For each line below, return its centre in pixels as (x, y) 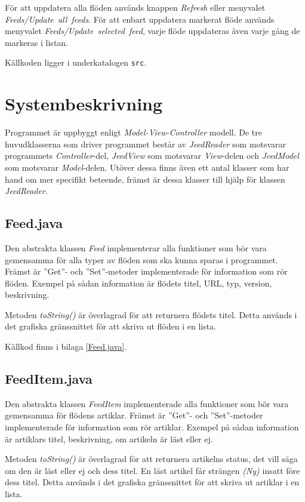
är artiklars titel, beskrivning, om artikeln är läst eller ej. (109, 438)
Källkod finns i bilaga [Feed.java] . (66, 347)
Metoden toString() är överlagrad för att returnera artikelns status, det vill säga (151, 459)
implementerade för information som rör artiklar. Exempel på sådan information (152, 427)
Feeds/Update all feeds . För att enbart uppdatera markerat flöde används (140, 19)
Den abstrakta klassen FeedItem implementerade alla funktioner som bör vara (147, 403)
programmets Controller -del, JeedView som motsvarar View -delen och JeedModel (152, 155)
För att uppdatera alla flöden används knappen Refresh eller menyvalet (135, 7)
